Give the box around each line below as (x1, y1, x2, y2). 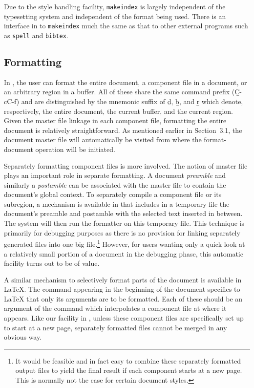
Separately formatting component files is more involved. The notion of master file (4, 160, 248, 171)
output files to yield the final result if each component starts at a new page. (15, 365, 242, 375)
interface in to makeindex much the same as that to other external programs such (4, 21, 248, 31)
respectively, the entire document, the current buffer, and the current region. (4, 106, 233, 116)
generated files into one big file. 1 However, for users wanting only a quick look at (4, 237, 245, 249)
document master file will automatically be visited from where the (4, 134, 202, 145)
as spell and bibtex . (4, 30, 68, 40)
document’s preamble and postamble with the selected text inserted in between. (4, 208, 243, 218)
